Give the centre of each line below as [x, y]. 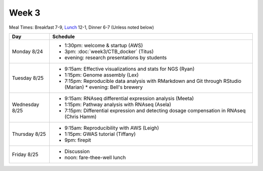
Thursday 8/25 [29, 134]
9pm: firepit [78, 140]
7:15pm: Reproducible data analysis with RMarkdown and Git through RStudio [153, 81]
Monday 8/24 [28, 51]
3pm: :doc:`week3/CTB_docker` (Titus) [109, 51]
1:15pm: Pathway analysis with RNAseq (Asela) [118, 104]
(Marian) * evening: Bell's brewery [104, 87]
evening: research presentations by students [116, 57]
